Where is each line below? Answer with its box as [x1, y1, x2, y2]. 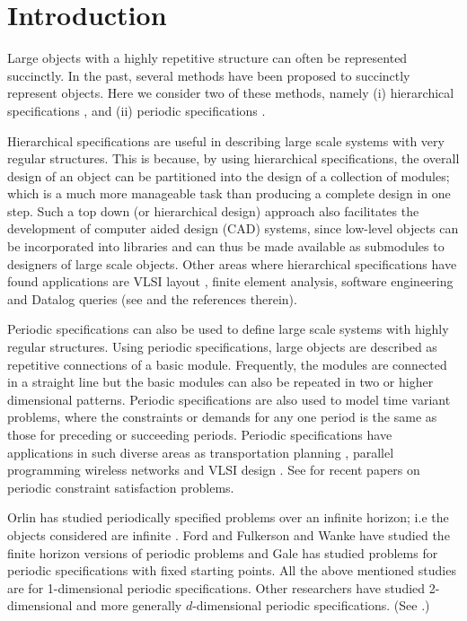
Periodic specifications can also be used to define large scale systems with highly [7, 319, 449, 338]
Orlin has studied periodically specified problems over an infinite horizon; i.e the [7, 508, 449, 527]
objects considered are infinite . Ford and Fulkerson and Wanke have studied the [7, 525, 450, 544]
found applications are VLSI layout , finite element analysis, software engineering [7, 272, 454, 291]
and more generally [76, 596, 182, 615]
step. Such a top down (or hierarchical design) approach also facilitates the [7, 201, 419, 220]
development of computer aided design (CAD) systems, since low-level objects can [7, 219, 459, 238]
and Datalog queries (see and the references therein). [7, 289, 297, 308]
